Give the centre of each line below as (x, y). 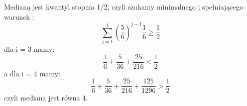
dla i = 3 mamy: (29, 49)
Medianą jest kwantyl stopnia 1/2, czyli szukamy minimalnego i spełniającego (124, 7)
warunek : (19, 16)
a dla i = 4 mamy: (32, 73)
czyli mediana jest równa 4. (46, 98)
